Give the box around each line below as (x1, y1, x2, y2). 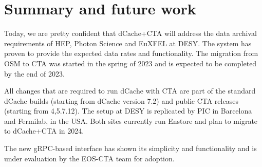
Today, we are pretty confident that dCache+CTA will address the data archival (4, 28, 257, 39)
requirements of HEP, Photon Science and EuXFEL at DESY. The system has (4, 38, 252, 48)
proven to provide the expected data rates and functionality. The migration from (4, 48, 258, 59)
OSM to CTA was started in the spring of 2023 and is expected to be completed (4, 58, 257, 68)
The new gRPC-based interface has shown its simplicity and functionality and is (4, 143, 257, 154)
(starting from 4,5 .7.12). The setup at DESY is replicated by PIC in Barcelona (4, 105, 252, 116)
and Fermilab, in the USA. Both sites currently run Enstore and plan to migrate (4, 115, 258, 126)
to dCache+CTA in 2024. (4, 125, 84, 136)
